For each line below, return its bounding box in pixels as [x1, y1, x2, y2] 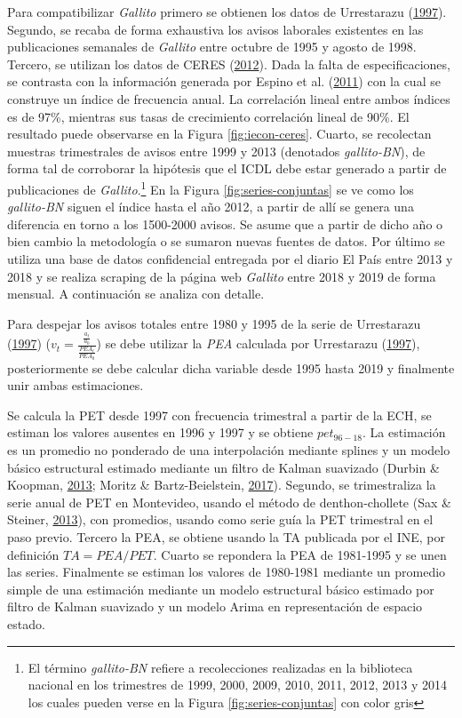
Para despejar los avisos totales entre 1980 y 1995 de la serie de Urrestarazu [7, 314, 421, 332]
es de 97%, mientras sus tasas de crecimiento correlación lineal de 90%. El [7, 107, 410, 125]
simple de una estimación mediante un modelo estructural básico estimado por [7, 579, 434, 598]
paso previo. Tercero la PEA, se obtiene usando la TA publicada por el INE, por [7, 527, 445, 546]
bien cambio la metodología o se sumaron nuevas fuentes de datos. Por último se [7, 232, 445, 251]
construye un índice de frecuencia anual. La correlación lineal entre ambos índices [7, 89, 450, 108]
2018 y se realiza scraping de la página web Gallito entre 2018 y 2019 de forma [7, 267, 436, 285]
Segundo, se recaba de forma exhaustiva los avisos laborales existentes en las [7, 20, 424, 38]
